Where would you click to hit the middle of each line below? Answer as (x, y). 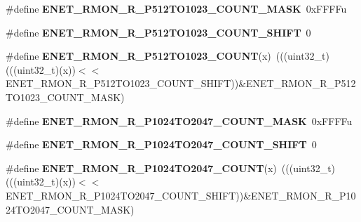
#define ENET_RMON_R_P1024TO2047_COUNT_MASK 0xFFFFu (179, 120)
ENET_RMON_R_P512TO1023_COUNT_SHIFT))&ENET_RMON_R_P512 (181, 83)
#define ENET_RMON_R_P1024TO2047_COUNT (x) (141, 168)
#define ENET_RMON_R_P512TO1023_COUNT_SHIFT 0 (158, 32)
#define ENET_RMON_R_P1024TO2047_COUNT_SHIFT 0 (161, 144)
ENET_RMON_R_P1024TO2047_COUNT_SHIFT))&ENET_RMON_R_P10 (181, 195)
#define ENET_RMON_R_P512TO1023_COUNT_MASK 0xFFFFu (176, 8)
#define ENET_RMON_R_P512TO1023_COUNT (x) (138, 56)
